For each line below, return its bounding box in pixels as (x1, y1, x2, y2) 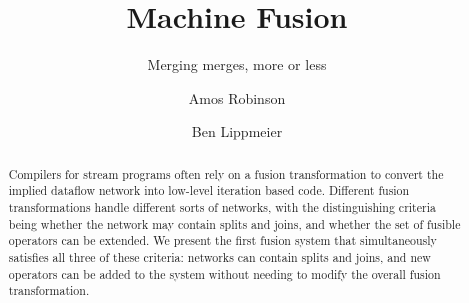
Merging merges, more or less (147, 54, 327, 75)
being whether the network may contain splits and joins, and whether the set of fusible (8, 215, 461, 232)
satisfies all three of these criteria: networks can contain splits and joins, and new (8, 248, 431, 265)
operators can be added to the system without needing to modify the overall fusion (8, 265, 441, 282)
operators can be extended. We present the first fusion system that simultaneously (8, 232, 437, 249)
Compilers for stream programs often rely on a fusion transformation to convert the (8, 165, 444, 182)
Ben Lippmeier (191, 121, 283, 142)
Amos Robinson (188, 87, 286, 108)
